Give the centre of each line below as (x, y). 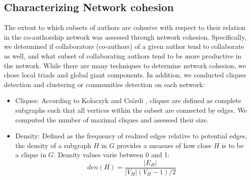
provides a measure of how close (164, 145)
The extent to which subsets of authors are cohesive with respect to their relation (125, 27)
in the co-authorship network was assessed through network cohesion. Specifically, (125, 37)
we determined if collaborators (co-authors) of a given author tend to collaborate (124, 46)
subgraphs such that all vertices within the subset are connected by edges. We (131, 110)
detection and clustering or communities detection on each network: (104, 84)
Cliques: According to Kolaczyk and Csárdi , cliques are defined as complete (128, 100)
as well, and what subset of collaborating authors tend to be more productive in (123, 55)
